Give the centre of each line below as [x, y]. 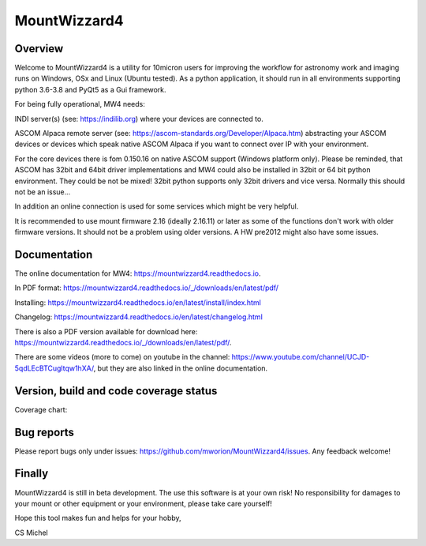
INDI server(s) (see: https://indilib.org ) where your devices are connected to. [139, 119]
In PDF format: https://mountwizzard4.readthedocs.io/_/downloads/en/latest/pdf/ [147, 288]
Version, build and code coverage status [116, 391]
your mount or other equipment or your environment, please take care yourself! [143, 503]
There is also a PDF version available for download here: [106, 331]
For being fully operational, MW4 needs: [80, 104]
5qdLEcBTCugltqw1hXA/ [54, 368]
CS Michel [32, 533]
